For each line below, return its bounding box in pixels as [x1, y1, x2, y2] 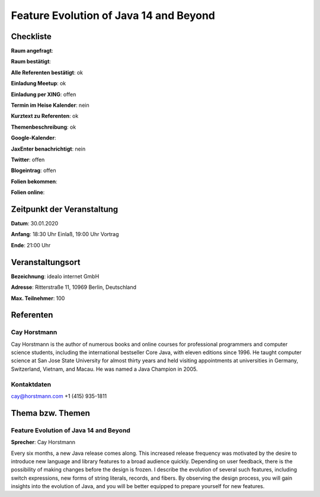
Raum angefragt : [11, 47, 53, 55]
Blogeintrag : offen [11, 167, 56, 174]
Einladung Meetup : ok [11, 80, 66, 87]
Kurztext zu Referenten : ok [11, 113, 79, 120]
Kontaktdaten [11, 380, 52, 388]
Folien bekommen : [11, 178, 57, 185]
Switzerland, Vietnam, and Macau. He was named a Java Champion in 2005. [11, 365, 198, 372]
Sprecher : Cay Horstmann [11, 439, 76, 446]
